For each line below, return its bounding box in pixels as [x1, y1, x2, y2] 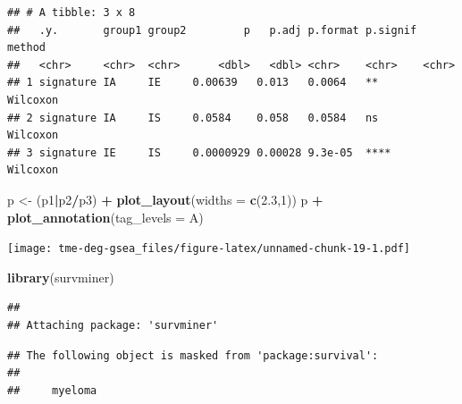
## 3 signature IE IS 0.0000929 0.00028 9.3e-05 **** [7, 146, 391, 159]
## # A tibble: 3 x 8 [7, 6, 136, 19]
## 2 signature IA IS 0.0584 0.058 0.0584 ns [7, 111, 379, 124]
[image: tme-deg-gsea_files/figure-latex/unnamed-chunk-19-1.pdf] [7, 242, 411, 256]
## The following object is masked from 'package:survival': [7, 349, 379, 362]
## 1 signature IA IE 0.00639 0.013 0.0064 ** [7, 76, 379, 89]
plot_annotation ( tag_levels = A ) [7, 207, 204, 226]
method [7, 41, 46, 55]
